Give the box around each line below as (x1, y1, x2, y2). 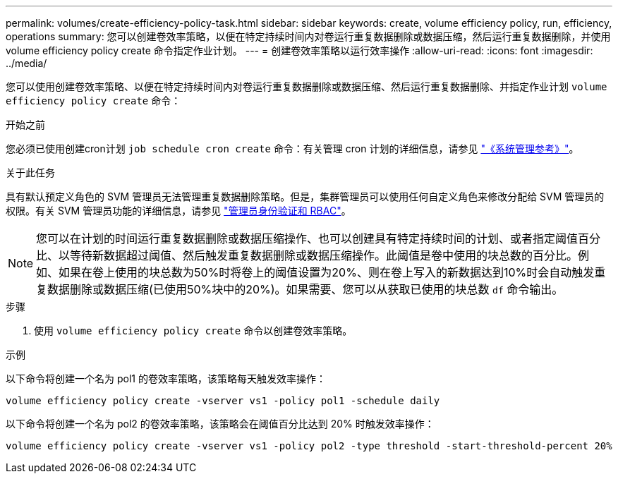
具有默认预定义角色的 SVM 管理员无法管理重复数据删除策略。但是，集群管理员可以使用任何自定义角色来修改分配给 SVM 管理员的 (6, 190, 605, 202)
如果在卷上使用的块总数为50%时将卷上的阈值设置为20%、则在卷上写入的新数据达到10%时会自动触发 (59, 265, 595, 279)
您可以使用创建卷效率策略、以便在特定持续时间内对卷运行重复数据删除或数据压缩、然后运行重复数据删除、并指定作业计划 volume (6, 80, 607, 92)
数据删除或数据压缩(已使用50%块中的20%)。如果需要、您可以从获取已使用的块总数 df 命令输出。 (47, 282, 564, 296)
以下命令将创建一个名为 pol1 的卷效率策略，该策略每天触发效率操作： (6, 372, 326, 384)
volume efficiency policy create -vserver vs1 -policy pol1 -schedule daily (6, 395, 440, 406)
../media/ (6, 57, 47, 69)
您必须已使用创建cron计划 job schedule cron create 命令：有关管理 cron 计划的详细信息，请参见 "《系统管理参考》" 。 (6, 143, 579, 154)
